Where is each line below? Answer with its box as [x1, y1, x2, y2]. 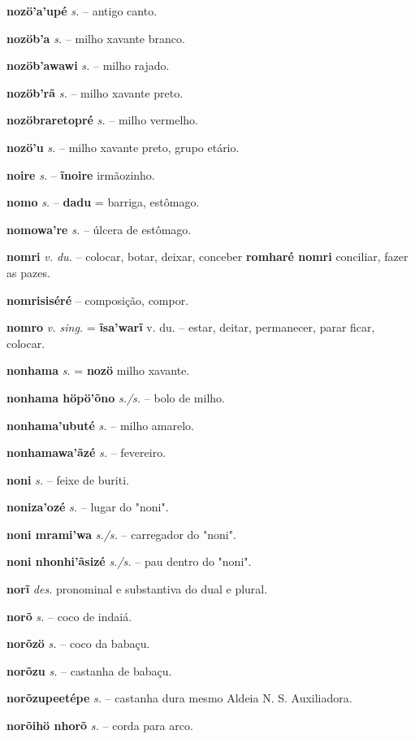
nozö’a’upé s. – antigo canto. [6, 2, 158, 19]
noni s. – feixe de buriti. [6, 471, 129, 488]
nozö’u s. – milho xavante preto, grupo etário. [6, 138, 240, 155]
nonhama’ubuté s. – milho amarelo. [6, 416, 194, 433]
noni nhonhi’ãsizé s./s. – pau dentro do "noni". [6, 553, 252, 570]
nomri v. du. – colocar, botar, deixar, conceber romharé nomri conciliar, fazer [6, 248, 409, 265]
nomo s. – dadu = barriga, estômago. [6, 193, 200, 211]
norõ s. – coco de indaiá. [6, 607, 132, 624]
